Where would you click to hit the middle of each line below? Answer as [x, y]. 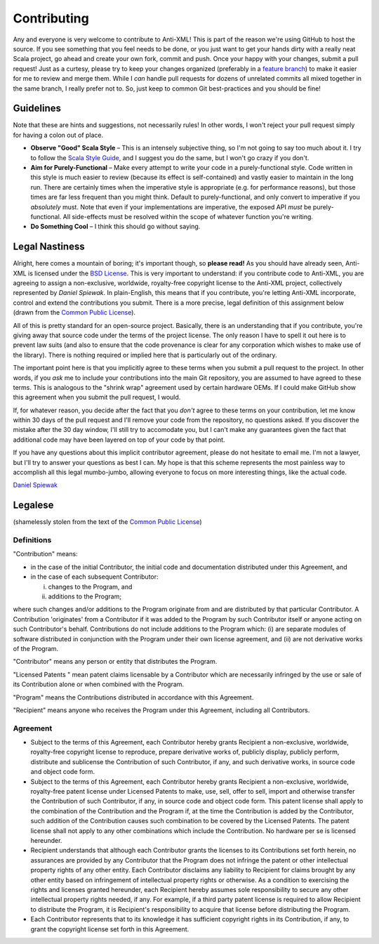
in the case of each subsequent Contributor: [94, 577]
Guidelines [37, 109]
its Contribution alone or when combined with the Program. [99, 684]
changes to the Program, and [90, 586]
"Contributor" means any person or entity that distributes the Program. [115, 662]
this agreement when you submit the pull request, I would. [97, 398]
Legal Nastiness [49, 247]
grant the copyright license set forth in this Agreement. [110, 929]
